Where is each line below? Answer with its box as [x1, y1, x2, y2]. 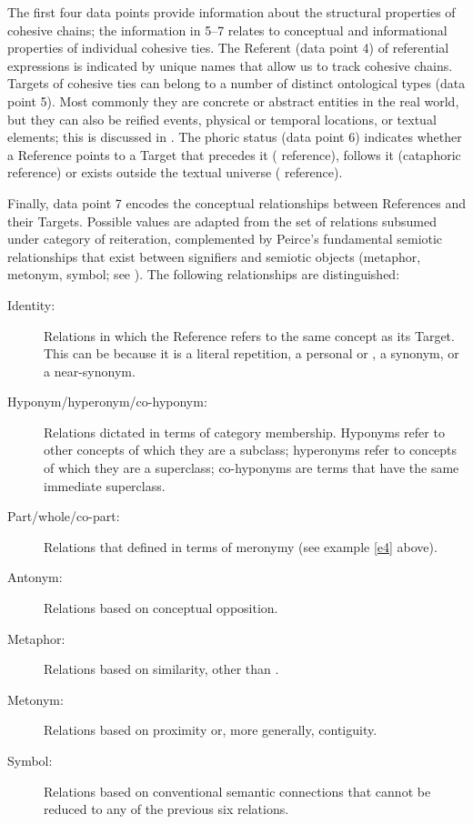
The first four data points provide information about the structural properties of [7, 3, 456, 21]
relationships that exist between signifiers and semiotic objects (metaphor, [7, 246, 421, 266]
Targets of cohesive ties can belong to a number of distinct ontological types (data [7, 74, 466, 93]
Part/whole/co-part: [7, 507, 120, 526]
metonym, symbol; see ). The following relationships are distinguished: [7, 265, 400, 284]
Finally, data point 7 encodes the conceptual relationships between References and [7, 193, 466, 212]
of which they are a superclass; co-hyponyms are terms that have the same [44, 458, 459, 477]
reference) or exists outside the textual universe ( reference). [7, 163, 343, 182]
